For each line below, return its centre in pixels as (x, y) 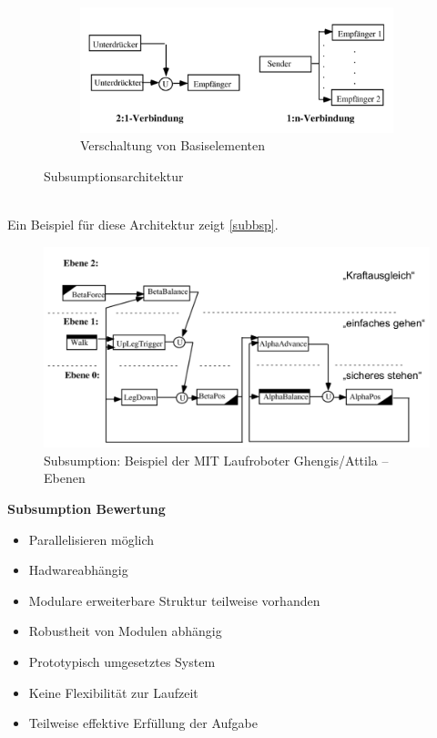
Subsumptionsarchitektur (114, 175)
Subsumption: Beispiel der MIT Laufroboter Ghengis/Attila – (216, 460)
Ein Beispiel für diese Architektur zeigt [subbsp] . (143, 224)
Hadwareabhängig (78, 570)
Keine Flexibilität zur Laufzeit (113, 692)
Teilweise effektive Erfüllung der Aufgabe (143, 723)
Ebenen (65, 478)
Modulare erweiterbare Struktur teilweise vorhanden (174, 600)
